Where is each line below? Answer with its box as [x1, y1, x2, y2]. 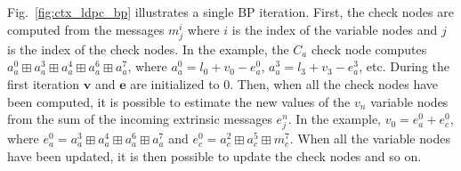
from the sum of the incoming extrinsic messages [7, 110, 272, 128]
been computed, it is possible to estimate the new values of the [7, 92, 351, 110]
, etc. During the [359, 57, 449, 76]
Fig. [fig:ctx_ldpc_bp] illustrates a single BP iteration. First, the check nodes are [7, 3, 454, 20]
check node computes [311, 39, 427, 58]
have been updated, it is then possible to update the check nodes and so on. [7, 146, 422, 165]
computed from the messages [7, 20, 165, 38]
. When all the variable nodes [289, 129, 450, 148]
